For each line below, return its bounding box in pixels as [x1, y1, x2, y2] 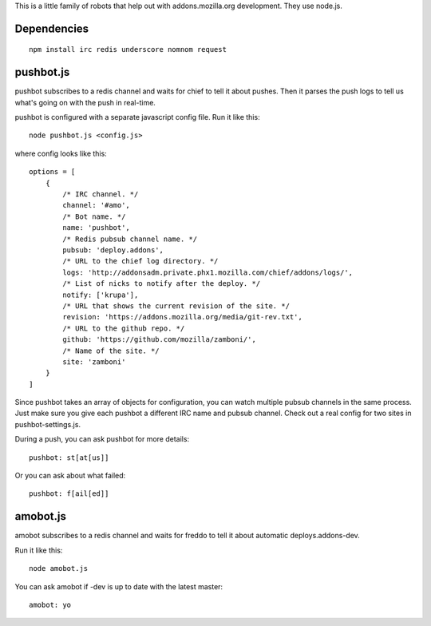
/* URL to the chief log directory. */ [62, 256, 219, 266]
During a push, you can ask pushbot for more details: [14, 434, 190, 444]
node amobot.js [29, 564, 89, 573]
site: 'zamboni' [62, 357, 126, 366]
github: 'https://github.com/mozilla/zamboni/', [62, 335, 257, 344]
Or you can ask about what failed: [14, 471, 126, 481]
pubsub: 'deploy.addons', [62, 246, 164, 255]
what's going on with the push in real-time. [14, 97, 156, 107]
